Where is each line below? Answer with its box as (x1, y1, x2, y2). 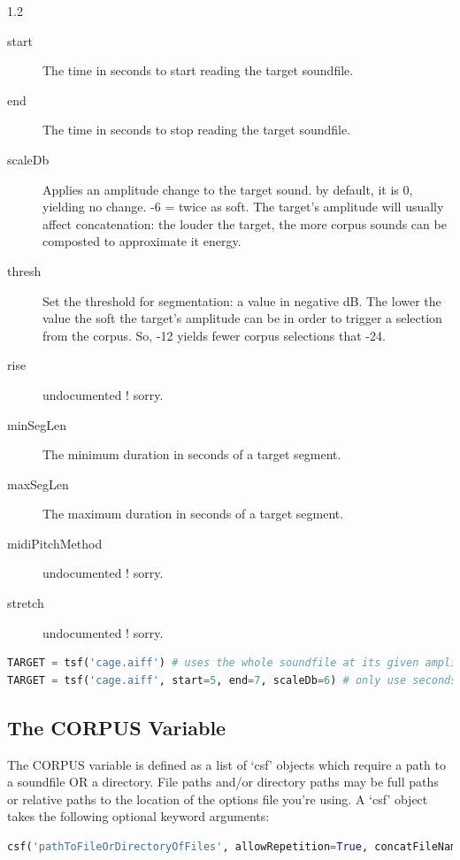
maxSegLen (7, 474, 69, 493)
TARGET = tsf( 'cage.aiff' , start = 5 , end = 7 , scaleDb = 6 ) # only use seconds (7, 673, 457, 687)
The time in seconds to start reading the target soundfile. (42, 61, 354, 80)
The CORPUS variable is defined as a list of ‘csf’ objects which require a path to (7, 755, 446, 773)
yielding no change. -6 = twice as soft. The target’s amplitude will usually (42, 197, 444, 216)
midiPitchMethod (7, 534, 103, 552)
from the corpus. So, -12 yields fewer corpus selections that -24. (42, 326, 386, 344)
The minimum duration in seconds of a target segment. (42, 445, 341, 464)
